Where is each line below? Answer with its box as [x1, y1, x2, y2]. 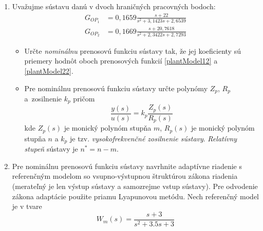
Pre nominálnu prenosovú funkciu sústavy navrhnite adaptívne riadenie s [12, 160, 242, 171]
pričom [73, 93, 95, 103]
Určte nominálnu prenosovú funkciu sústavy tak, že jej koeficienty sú [24, 45, 241, 56]
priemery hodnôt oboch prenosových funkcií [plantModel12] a [24, 55, 218, 66]
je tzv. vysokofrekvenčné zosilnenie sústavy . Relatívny [69, 133, 237, 143]
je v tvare [12, 201, 42, 212]
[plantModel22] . [24, 65, 73, 76]
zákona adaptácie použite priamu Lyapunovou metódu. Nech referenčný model [12, 191, 259, 201]
